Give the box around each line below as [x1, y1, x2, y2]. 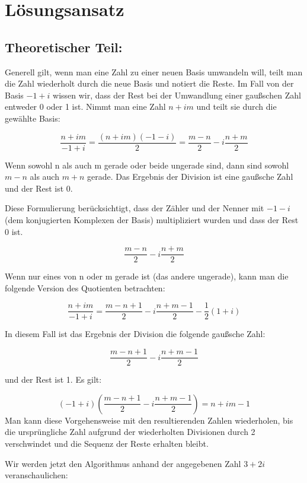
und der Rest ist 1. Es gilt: [5, 373, 102, 386]
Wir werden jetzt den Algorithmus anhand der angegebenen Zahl [5, 457, 241, 469]
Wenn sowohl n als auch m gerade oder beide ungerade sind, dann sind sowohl [5, 158, 289, 171]
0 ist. [5, 225, 23, 237]
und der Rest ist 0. [5, 182, 73, 194]
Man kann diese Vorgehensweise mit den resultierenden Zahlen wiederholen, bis [5, 414, 293, 426]
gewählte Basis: [5, 112, 60, 124]
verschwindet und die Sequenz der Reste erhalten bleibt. [5, 437, 209, 449]
